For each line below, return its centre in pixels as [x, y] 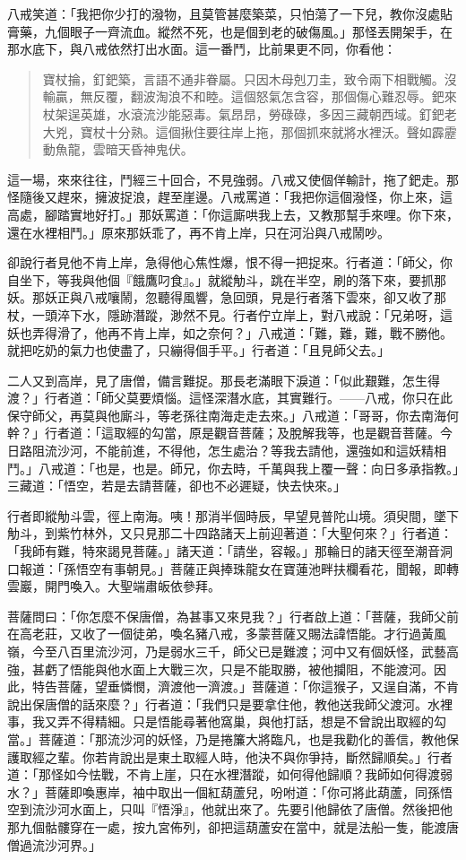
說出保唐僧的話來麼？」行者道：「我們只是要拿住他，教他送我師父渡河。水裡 [230, 704]
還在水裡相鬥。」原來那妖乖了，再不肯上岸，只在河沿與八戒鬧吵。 [198, 232]
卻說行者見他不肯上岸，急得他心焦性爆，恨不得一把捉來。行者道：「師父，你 [230, 262]
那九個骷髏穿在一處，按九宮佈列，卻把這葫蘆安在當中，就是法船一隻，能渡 [227, 826]
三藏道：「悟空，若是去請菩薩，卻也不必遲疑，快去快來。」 [177, 486]
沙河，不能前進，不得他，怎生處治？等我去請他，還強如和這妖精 [245, 451]
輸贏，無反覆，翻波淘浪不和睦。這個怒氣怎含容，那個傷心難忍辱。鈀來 [250, 96]
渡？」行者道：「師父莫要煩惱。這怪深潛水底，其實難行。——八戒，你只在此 [230, 398]
